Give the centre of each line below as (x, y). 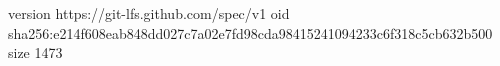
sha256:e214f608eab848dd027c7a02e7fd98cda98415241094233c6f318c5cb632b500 (250, 32)
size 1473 (35, 52)
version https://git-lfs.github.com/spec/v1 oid (149, 13)
